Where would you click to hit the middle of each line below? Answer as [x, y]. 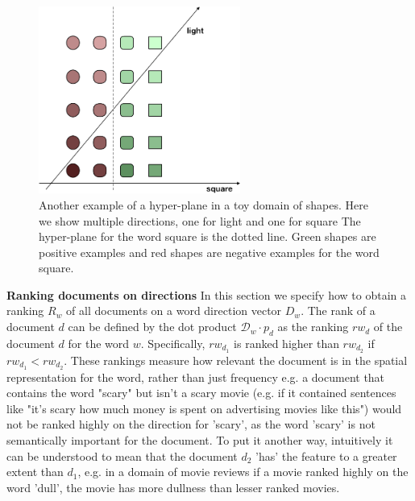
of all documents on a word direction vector [174, 311]
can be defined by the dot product [152, 327]
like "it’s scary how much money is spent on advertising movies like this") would [204, 408]
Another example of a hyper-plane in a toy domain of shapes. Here [203, 204]
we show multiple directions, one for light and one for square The [200, 220]
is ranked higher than [286, 343]
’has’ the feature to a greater [326, 455]
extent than [35, 472]
